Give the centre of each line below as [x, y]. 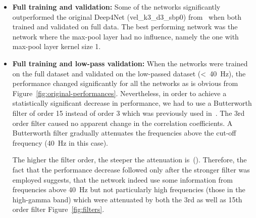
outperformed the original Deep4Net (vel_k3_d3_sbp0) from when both [127, 16]
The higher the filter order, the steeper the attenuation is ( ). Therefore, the [130, 160]
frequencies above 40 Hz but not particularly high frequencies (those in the [129, 189]
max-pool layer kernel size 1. [57, 46]
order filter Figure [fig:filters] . [58, 209]
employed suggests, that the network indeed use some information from [122, 179]
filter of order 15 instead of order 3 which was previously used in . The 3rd [129, 113]
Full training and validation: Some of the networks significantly [116, 7]
